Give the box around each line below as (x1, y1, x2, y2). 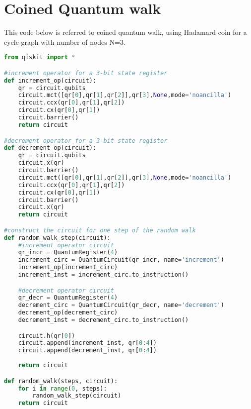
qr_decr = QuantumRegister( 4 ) (18, 294, 118, 302)
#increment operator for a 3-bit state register (4, 69, 168, 77)
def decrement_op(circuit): (4, 144, 97, 152)
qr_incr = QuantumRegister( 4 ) (18, 249, 118, 256)
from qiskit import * (4, 54, 75, 61)
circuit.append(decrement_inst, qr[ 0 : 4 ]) (18, 347, 157, 354)
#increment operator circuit (18, 241, 114, 249)
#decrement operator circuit (18, 287, 114, 294)
